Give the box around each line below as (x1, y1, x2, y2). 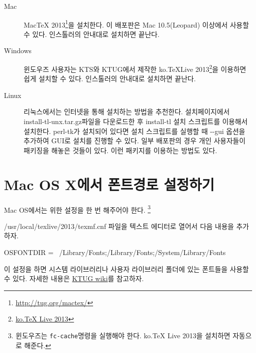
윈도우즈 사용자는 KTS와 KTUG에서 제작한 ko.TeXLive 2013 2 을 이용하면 (24, 63, 246, 74)
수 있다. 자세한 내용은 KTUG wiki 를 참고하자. (4, 273, 144, 284)
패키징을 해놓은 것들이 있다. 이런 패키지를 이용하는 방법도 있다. (24, 145, 217, 155)
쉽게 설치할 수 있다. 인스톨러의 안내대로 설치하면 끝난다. (24, 73, 196, 84)
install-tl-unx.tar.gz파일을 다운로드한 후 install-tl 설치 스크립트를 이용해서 (24, 116, 248, 127)
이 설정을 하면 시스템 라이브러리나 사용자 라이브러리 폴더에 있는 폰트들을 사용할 (4, 263, 249, 274)
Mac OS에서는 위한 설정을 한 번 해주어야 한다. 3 (4, 203, 151, 215)
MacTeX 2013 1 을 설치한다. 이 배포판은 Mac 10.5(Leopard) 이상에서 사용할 (24, 18, 249, 30)
